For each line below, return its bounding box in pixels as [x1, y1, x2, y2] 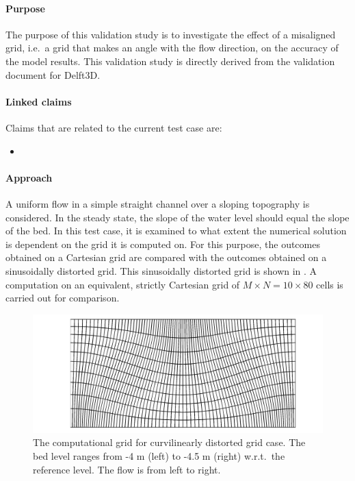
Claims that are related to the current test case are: [5, 120, 222, 134]
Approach [5, 170, 53, 184]
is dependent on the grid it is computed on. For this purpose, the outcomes [5, 236, 320, 251]
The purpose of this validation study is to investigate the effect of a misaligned [5, 27, 336, 41]
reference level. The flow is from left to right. [33, 462, 221, 476]
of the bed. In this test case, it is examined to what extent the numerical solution [5, 223, 347, 238]
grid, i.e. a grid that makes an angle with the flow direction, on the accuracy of [5, 40, 339, 55]
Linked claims [5, 94, 72, 108]
